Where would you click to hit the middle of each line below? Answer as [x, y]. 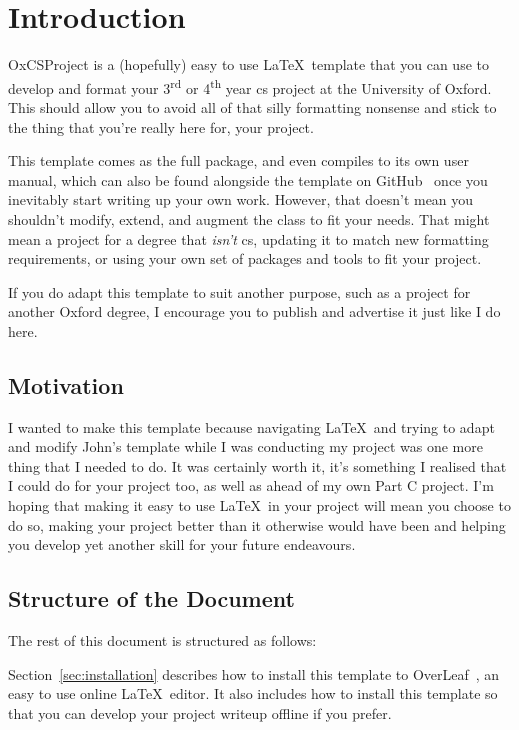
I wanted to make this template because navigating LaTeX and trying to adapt [251, 426]
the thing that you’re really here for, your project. [161, 126]
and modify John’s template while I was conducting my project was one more [245, 446]
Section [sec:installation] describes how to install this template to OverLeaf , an [254, 673]
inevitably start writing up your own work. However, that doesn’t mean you [241, 199]
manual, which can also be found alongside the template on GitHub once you [248, 179]
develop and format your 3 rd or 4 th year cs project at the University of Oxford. [250, 86]
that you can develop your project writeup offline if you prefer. [200, 712]
